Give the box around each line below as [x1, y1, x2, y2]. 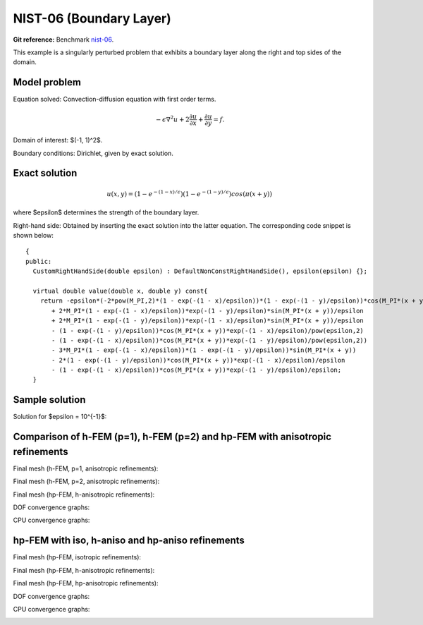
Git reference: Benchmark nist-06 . [13, 35, 114, 44]
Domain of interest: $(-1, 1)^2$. [13, 136, 103, 145]
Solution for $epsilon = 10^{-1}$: [13, 413, 107, 421]
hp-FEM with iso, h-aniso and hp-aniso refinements [13, 535, 245, 547]
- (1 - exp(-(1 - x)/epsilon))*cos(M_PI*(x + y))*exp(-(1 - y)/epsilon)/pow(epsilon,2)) [51, 336, 368, 344]
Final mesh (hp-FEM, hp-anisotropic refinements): [13, 579, 159, 588]
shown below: [13, 231, 54, 239]
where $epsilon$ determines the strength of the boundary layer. [13, 208, 200, 217]
